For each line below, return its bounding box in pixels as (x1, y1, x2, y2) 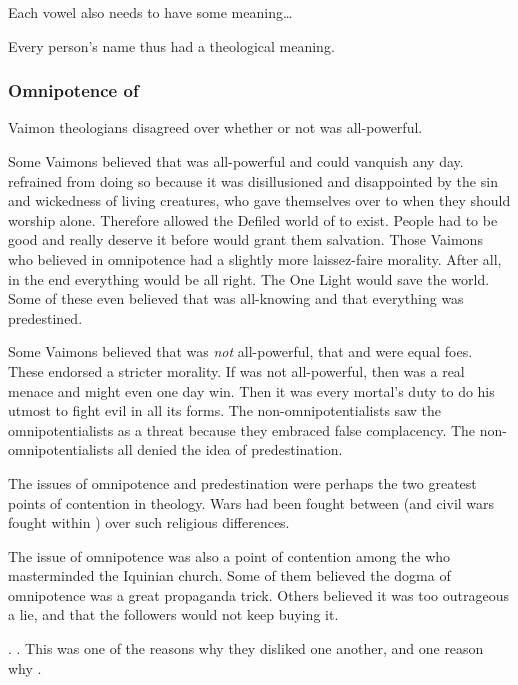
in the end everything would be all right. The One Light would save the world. (8, 268, 490, 289)
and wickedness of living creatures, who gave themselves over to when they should (8, 190, 511, 211)
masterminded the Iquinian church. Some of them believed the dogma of (8, 565, 451, 586)
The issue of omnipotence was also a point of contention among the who (8, 545, 451, 566)
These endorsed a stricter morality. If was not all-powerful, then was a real (8, 360, 465, 381)
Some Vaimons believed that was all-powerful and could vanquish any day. (8, 151, 464, 171)
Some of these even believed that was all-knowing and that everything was (8, 288, 464, 309)
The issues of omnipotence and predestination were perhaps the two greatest (8, 472, 477, 493)
